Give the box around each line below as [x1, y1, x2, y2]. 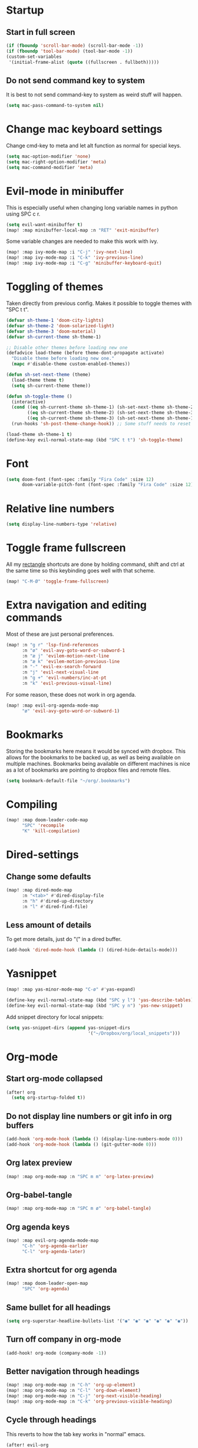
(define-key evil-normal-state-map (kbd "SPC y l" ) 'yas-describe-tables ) [6, 997, 194, 1003]
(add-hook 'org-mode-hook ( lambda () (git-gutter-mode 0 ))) [6, 1141, 157, 1147]
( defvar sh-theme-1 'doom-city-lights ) [6, 317, 104, 323]
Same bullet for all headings [6, 1302, 111, 1312]
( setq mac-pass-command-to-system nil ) [6, 103, 104, 109]
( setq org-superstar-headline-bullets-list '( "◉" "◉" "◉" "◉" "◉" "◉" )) [6, 1318, 189, 1324]
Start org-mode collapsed [6, 1073, 103, 1084]
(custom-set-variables [6, 54, 62, 60]
